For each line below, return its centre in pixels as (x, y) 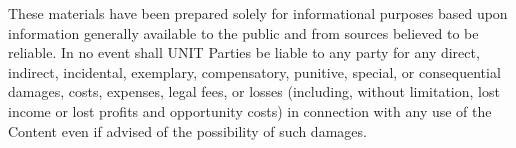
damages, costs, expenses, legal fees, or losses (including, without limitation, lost (254, 91)
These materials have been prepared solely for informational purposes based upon (258, 13)
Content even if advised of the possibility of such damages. (187, 130)
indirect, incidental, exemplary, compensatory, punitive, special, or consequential (254, 71)
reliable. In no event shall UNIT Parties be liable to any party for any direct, (244, 52)
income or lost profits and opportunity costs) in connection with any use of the (250, 110)
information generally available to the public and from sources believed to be (243, 32)
